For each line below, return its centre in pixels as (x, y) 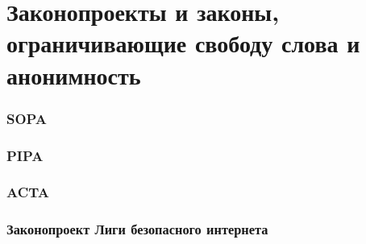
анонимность (74, 74)
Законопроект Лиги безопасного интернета (137, 229)
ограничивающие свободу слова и (183, 43)
